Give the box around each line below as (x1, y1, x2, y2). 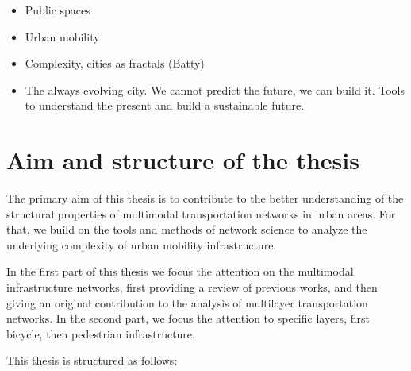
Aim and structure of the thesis (6, 144, 359, 176)
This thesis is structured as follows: (6, 352, 178, 369)
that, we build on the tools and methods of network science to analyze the (6, 221, 367, 238)
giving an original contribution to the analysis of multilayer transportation (6, 294, 368, 311)
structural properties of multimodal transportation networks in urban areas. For (6, 205, 396, 222)
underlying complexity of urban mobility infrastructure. (6, 236, 277, 253)
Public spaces (25, 2, 90, 17)
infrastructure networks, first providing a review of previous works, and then (6, 279, 378, 296)
